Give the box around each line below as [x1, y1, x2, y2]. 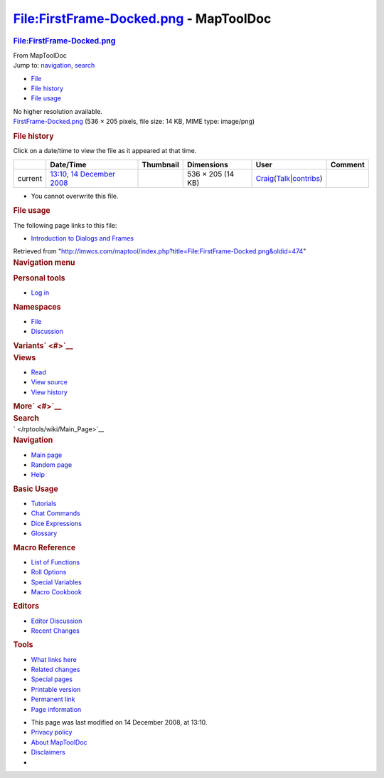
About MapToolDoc [31, 737, 88, 747]
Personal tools [13, 273, 65, 283]
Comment [331, 159, 366, 169]
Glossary [31, 529, 58, 537]
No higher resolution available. [13, 107, 103, 115]
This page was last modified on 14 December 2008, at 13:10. [31, 717, 208, 726]
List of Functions [31, 557, 80, 566]
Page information [31, 705, 82, 713]
